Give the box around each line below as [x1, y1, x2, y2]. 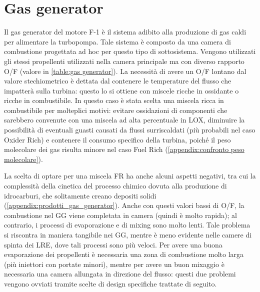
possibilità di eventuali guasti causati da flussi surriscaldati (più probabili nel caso [4, 124, 255, 135]
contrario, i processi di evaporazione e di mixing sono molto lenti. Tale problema [4, 219, 250, 230]
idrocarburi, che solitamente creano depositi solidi [4, 190, 156, 200]
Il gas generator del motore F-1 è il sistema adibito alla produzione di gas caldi [4, 26, 246, 37]
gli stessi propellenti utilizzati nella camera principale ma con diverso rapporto [4, 55, 244, 66]
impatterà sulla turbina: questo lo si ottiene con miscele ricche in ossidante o [4, 85, 239, 95]
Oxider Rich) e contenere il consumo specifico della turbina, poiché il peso [4, 134, 231, 144]
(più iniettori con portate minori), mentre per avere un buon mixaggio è [4, 258, 224, 269]
